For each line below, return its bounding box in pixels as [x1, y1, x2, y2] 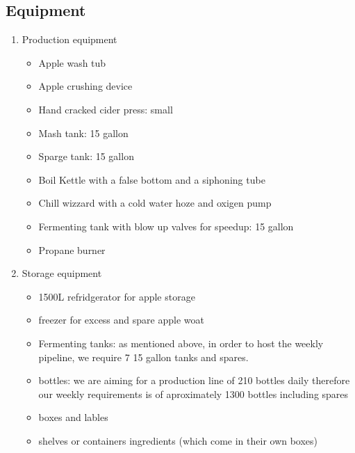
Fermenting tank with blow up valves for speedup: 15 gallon [38, 218, 294, 233]
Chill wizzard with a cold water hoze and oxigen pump [38, 196, 272, 210]
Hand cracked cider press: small [38, 102, 173, 116]
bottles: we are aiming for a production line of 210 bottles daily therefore [38, 373, 350, 388]
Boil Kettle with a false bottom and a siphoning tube [38, 172, 265, 186]
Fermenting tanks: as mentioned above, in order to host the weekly [38, 335, 324, 350]
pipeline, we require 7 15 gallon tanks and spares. [38, 349, 249, 364]
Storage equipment [22, 266, 102, 280]
